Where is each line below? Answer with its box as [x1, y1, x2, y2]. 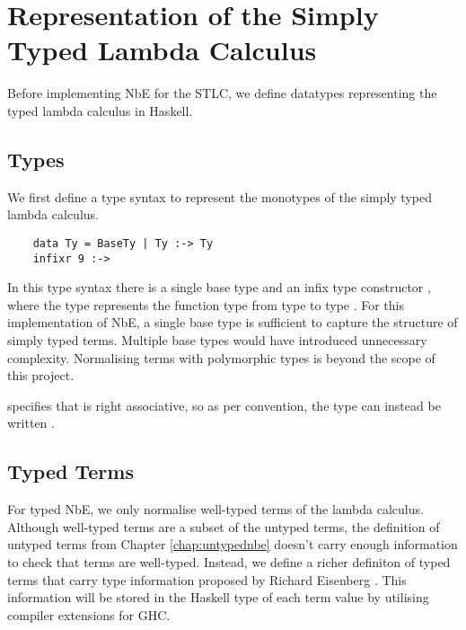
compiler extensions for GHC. [7, 605, 171, 624]
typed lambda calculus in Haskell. [7, 101, 193, 120]
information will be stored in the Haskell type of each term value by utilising [7, 588, 429, 607]
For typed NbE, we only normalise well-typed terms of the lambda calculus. [7, 500, 424, 519]
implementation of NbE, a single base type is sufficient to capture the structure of [7, 313, 458, 332]
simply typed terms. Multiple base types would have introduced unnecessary [7, 330, 427, 349]
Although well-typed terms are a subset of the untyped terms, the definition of [7, 517, 440, 536]
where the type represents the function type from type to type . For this [7, 295, 405, 314]
